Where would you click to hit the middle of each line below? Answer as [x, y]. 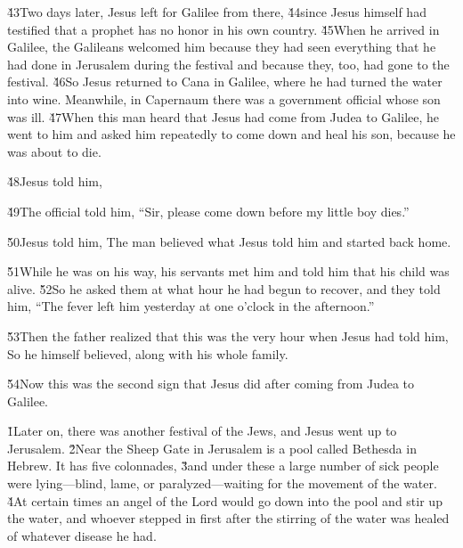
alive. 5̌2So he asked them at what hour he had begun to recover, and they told [224, 288]
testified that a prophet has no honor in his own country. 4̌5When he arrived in [223, 29]
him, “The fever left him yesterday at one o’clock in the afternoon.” [191, 306]
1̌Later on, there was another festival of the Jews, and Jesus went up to [202, 431]
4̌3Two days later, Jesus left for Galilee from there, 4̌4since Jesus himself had [217, 12]
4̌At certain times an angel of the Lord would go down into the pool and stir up [225, 500]
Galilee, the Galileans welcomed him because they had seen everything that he [222, 47]
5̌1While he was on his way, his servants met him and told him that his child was [228, 271]
